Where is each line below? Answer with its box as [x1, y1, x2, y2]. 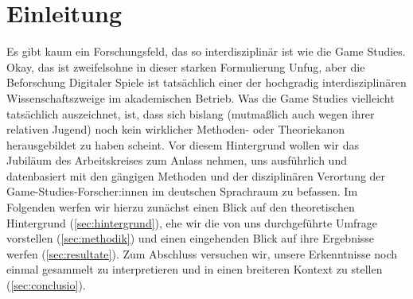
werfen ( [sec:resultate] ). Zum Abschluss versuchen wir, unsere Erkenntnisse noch [6, 245, 398, 262]
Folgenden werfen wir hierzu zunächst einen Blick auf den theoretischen [6, 199, 355, 216]
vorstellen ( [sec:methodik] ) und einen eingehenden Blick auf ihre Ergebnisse [6, 230, 375, 247]
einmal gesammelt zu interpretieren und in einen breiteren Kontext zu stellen [6, 261, 383, 278]
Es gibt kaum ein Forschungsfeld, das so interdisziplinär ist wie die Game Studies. [6, 43, 406, 60]
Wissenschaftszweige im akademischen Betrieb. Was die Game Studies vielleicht [6, 89, 395, 106]
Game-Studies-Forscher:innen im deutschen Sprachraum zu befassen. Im [6, 183, 358, 200]
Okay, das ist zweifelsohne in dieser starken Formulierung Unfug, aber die [6, 58, 365, 75]
